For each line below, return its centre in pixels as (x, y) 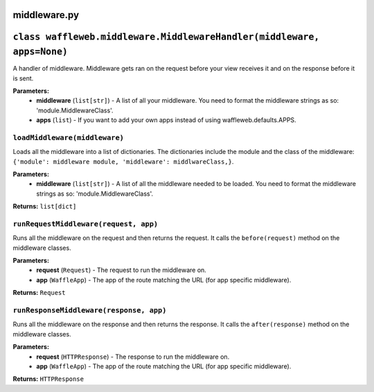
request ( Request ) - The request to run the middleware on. (122, 270)
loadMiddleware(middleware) (69, 137)
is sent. (23, 78)
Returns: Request (39, 293)
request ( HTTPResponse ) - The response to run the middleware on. (133, 357)
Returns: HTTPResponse (48, 379)
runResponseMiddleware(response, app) (90, 310)
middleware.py (46, 15)
